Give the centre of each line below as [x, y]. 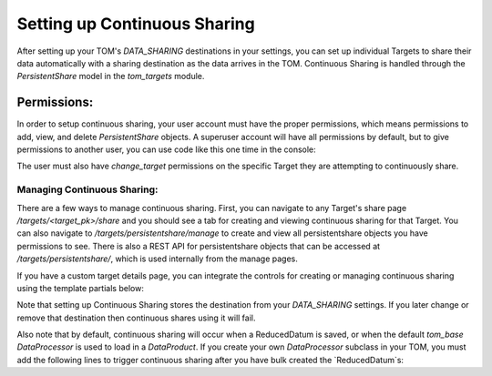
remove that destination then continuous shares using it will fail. [136, 318]
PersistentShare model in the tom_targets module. [111, 76]
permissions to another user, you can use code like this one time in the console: [166, 149]
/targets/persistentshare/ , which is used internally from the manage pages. [157, 259]
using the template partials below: [81, 288]
